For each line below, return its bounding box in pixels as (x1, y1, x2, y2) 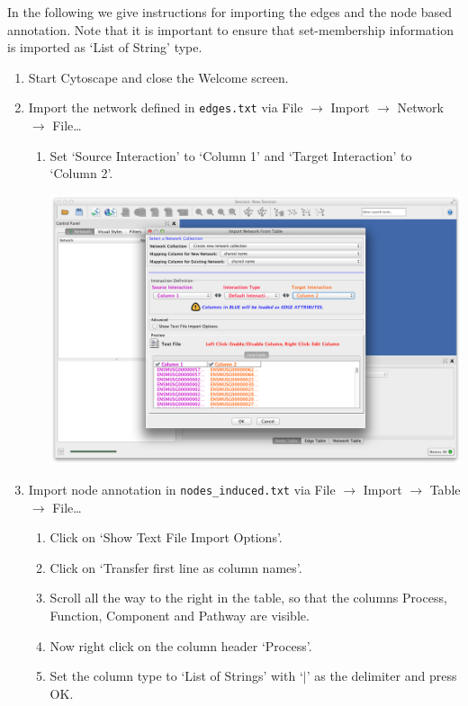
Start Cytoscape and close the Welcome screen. (28, 67, 289, 86)
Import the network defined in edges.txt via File (28, 98, 303, 117)
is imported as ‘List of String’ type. (7, 38, 202, 57)
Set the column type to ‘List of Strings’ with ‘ (49, 666, 303, 685)
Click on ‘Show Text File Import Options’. (49, 528, 283, 547)
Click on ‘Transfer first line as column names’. (49, 558, 302, 576)
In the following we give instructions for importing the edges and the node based (7, 3, 452, 21)
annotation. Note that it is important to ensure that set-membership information (7, 20, 454, 39)
